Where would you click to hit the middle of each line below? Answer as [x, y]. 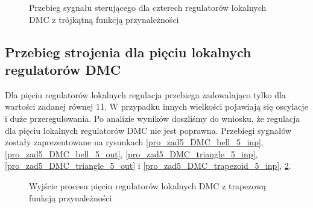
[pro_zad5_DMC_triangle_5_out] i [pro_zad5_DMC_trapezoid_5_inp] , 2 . [148, 165]
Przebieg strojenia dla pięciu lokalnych [128, 52]
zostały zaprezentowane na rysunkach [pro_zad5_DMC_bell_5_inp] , [134, 142]
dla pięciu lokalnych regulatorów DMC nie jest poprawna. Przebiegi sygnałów [148, 130]
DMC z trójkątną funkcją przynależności [104, 19]
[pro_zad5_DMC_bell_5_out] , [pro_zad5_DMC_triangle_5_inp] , [131, 153]
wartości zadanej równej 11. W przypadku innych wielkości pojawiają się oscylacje [156, 106]
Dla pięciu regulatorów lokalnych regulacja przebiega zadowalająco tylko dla [145, 94]
